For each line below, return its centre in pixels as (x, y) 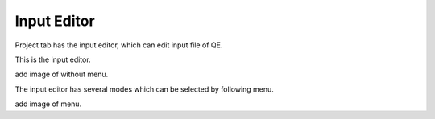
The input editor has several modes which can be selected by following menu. (144, 89)
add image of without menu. (62, 74)
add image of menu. (48, 104)
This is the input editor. (53, 59)
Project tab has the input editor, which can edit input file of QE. (119, 45)
